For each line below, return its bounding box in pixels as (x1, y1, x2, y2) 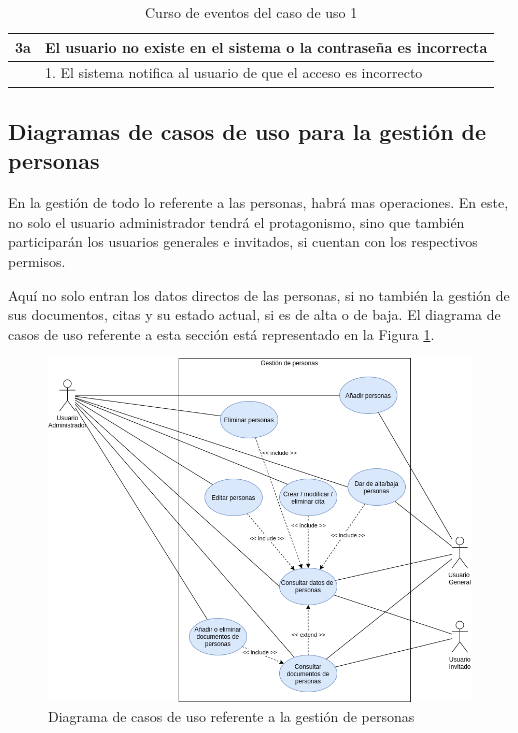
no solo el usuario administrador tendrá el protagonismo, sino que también (8, 211, 465, 232)
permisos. (8, 250, 66, 271)
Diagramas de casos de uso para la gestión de (8, 115, 487, 146)
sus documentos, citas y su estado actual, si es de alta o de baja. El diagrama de (8, 304, 501, 325)
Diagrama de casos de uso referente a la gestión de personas (48, 706, 415, 727)
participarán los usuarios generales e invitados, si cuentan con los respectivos (8, 231, 478, 252)
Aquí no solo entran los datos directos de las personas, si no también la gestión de (8, 284, 510, 305)
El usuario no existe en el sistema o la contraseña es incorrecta (44, 36, 488, 57)
